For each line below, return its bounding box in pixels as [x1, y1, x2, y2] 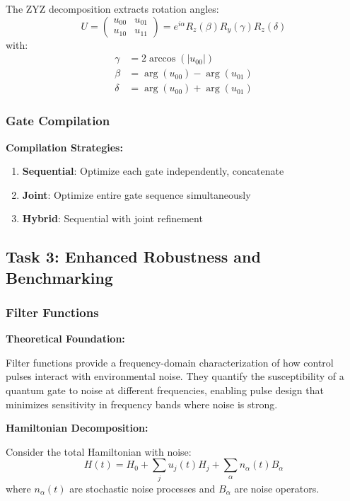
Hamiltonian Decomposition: [6, 420, 148, 435]
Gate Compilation [6, 112, 110, 129]
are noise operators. [234, 480, 320, 495]
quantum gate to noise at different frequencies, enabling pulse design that [6, 383, 324, 398]
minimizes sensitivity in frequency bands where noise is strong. [6, 396, 278, 411]
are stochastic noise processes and [69, 480, 216, 495]
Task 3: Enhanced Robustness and [6, 246, 261, 267]
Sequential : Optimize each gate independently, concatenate [22, 163, 284, 178]
